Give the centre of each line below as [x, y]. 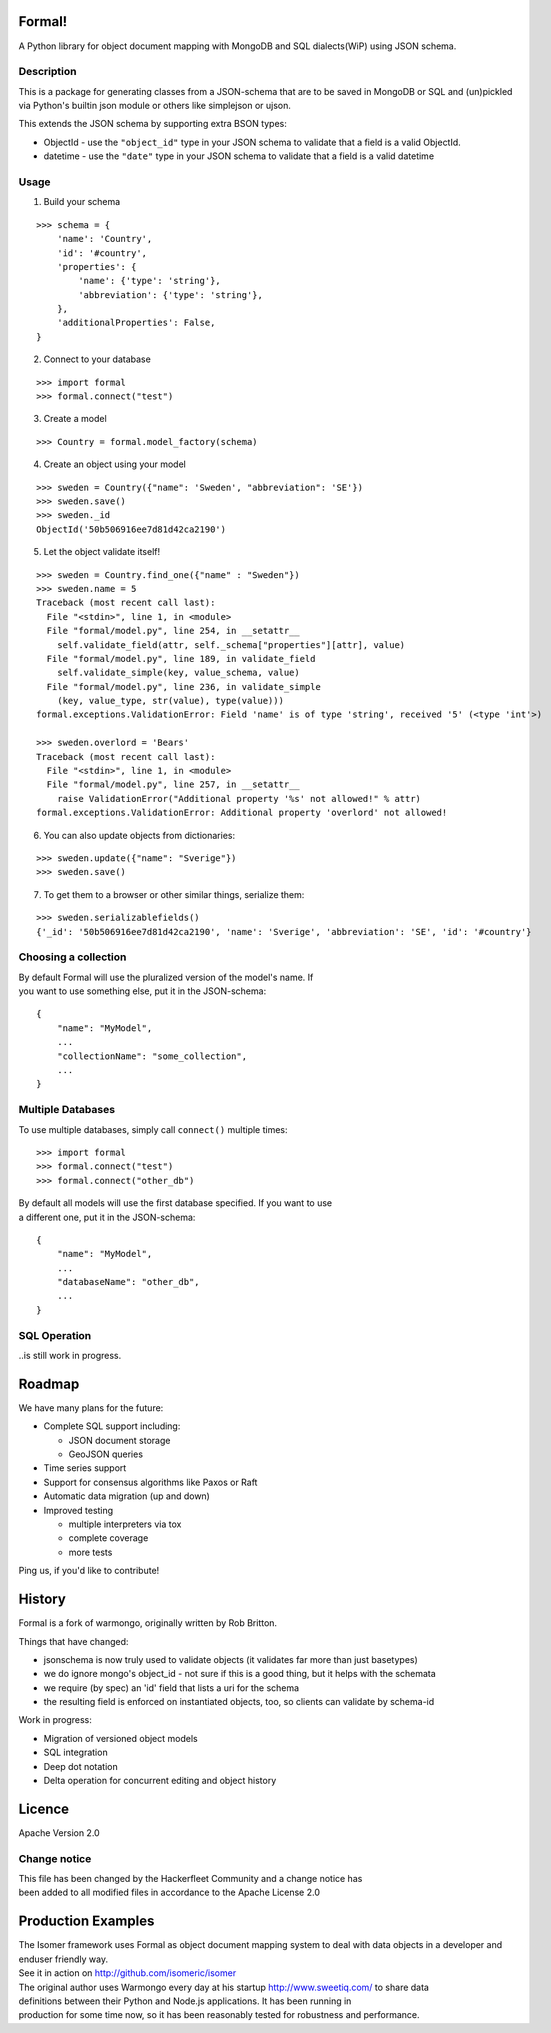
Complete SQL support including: [112, 1426]
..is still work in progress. [70, 1355]
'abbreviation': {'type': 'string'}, [171, 294]
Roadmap [49, 1383]
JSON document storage [119, 1440]
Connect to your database [97, 359]
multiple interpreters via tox [125, 1524]
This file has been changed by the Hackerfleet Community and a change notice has [190, 1879]
